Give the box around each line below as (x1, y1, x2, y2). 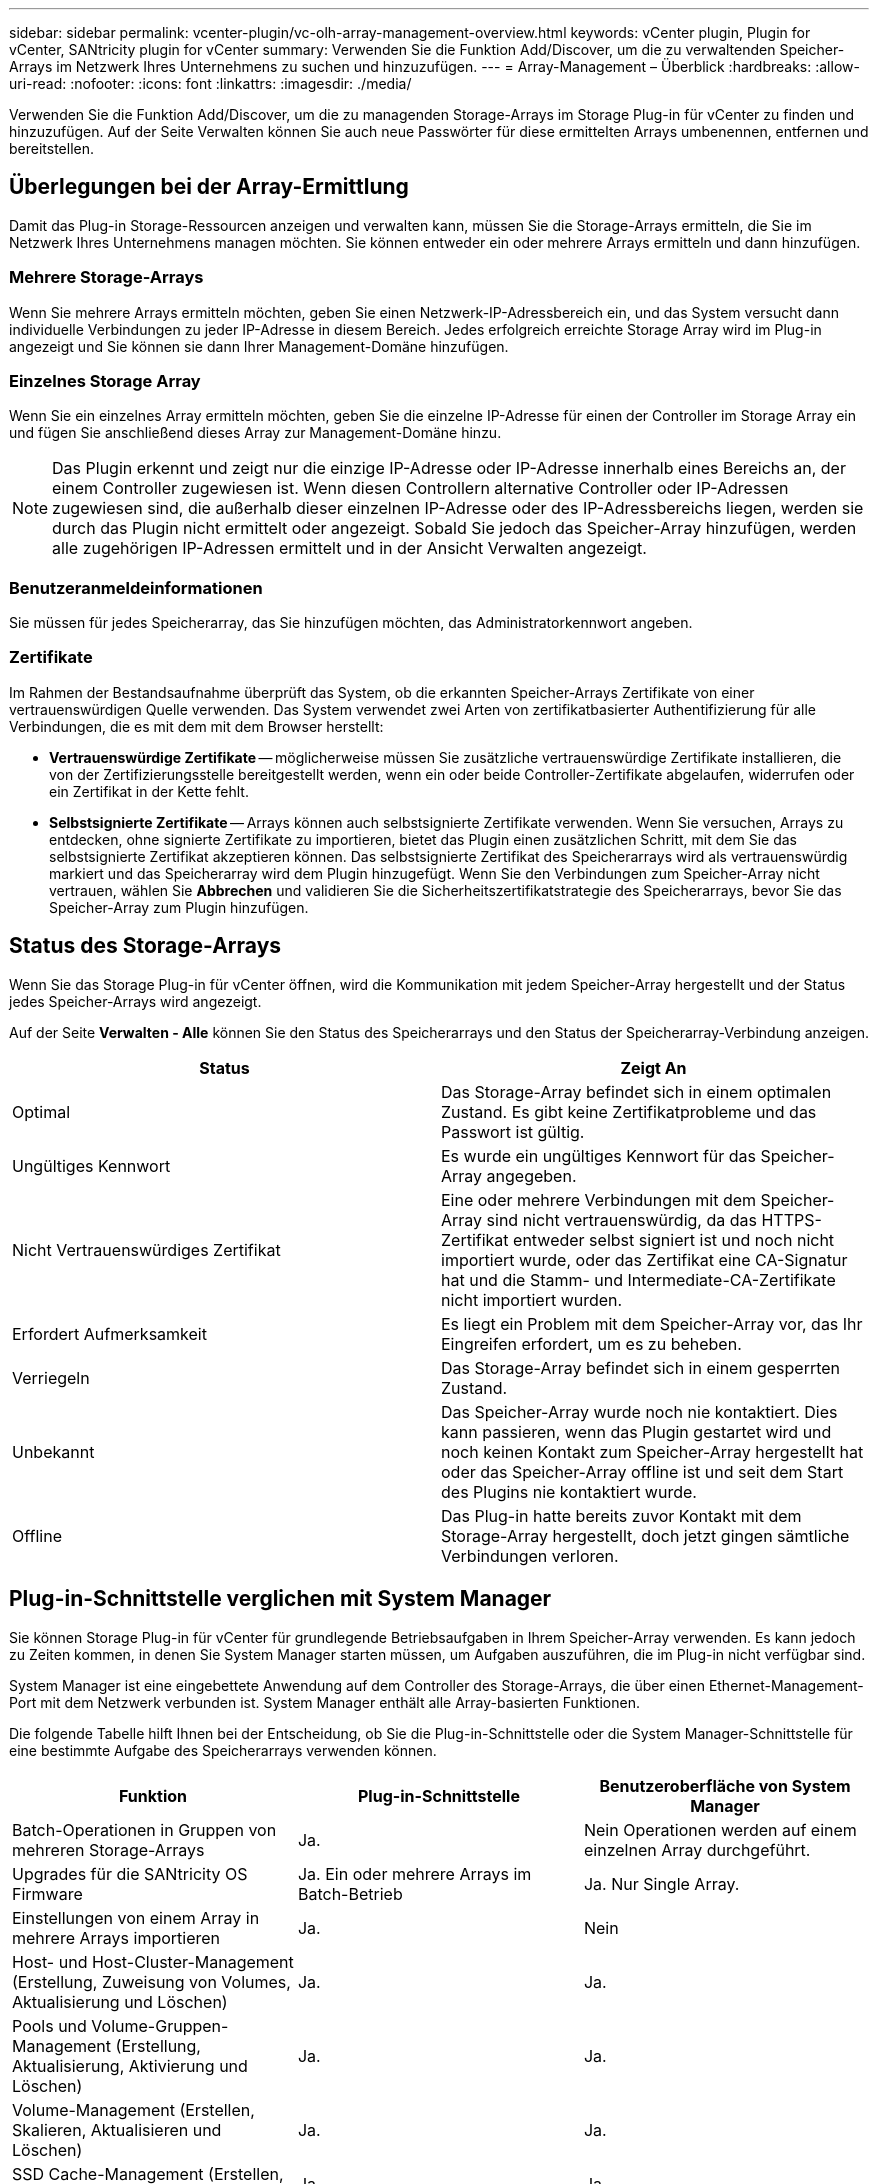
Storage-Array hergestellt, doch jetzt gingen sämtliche (441, 1525, 850, 1546)
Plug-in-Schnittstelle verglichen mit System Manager (9, 1586, 552, 1612)
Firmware (12, 1883, 83, 1904)
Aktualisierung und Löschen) (12, 1991, 228, 2012)
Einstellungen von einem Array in (12, 1907, 260, 1928)
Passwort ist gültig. (441, 1121, 585, 1142)
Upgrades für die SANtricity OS (12, 1863, 248, 1884)
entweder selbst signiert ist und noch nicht (513, 1229, 835, 1250)
